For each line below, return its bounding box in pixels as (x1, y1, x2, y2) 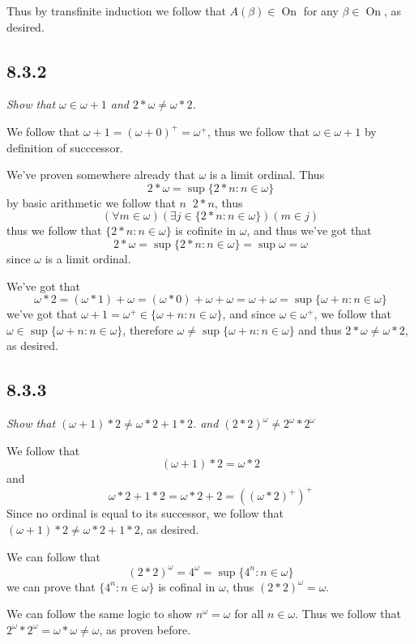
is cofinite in (175, 222, 237, 239)
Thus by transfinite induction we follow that (6, 2, 226, 19)
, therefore (122, 321, 174, 338)
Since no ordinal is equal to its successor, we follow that (6, 505, 284, 522)
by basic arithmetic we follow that (6, 194, 176, 211)
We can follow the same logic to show (6, 605, 193, 622)
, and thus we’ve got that (246, 222, 372, 239)
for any (303, 2, 339, 19)
